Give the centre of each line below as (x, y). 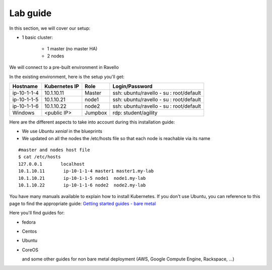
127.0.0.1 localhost (52, 164)
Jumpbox (96, 112)
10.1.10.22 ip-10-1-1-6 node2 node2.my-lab (82, 185)
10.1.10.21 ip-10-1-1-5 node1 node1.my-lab (82, 178)
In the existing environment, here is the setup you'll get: (67, 77)
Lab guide (30, 13)
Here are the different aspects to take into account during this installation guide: (92, 122)
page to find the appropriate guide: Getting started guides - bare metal (83, 204)
